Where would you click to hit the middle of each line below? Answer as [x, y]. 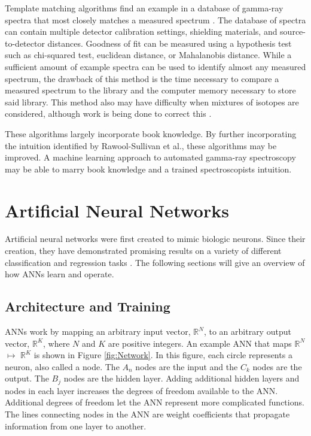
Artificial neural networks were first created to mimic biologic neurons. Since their [155, 239]
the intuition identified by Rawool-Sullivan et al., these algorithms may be [141, 145]
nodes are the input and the [187, 366]
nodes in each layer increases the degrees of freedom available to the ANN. [141, 390]
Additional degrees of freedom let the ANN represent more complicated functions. [155, 402]
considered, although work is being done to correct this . [108, 113]
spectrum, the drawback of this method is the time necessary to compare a [142, 78]
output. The [27, 378]
